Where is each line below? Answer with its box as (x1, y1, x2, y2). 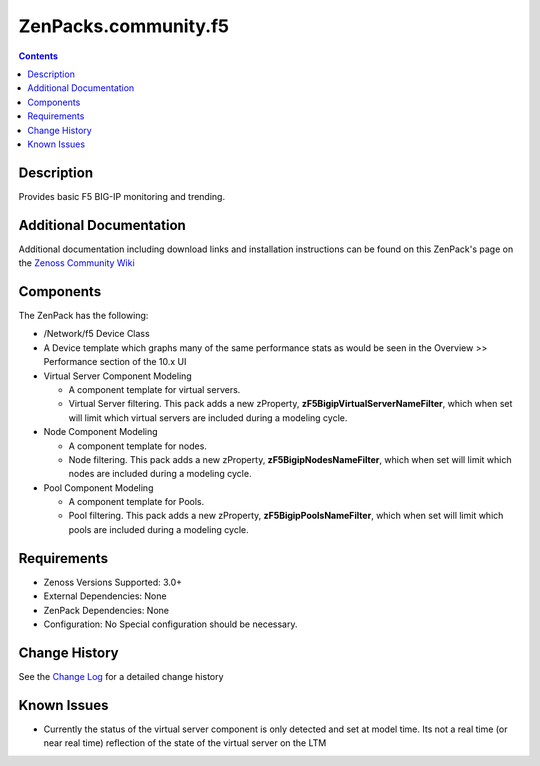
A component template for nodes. (68, 440, 207, 452)
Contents (18, 50, 59, 62)
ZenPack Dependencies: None (43, 604, 170, 616)
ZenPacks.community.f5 (18, 15, 230, 37)
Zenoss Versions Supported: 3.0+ (43, 576, 183, 588)
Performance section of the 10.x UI (43, 356, 187, 368)
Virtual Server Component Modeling (43, 370, 192, 382)
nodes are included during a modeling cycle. (68, 468, 252, 480)
